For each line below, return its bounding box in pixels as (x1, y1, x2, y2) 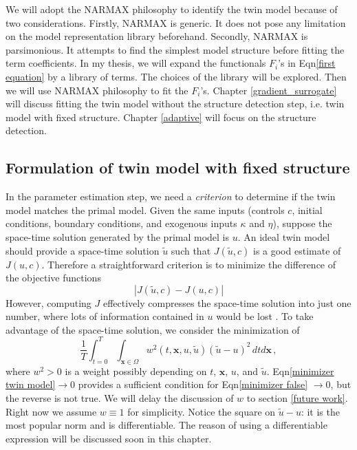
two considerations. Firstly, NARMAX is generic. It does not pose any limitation (6, 15, 346, 30)
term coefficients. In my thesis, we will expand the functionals (6, 56, 266, 70)
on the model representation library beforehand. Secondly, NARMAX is (6, 29, 308, 43)
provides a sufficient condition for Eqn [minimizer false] (78, 377, 308, 392)
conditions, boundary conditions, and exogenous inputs (6, 216, 237, 231)
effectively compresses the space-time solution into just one (102, 295, 351, 310)
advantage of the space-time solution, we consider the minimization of (6, 322, 300, 336)
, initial (292, 202, 323, 217)
